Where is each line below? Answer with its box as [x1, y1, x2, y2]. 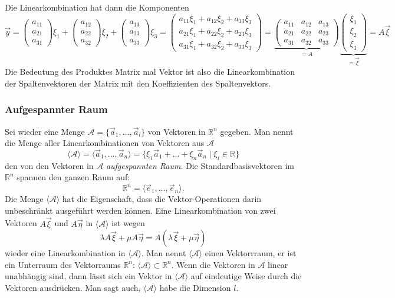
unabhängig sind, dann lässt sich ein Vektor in [5, 270, 172, 282]
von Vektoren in [147, 125, 206, 137]
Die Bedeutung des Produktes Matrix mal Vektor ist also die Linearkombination [5, 65, 295, 78]
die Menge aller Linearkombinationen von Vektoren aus [5, 137, 205, 149]
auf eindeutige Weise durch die [190, 270, 302, 282]
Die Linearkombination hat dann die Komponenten [5, 1, 189, 13]
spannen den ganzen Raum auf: [17, 171, 130, 183]
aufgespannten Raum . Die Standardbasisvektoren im [106, 159, 294, 171]
